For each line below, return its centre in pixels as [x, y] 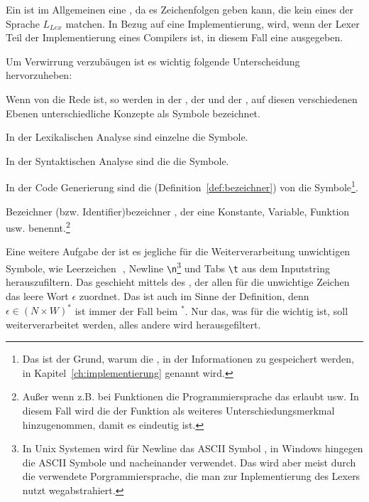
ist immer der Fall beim [126, 310]
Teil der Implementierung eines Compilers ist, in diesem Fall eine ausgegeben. [175, 37]
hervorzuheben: [39, 75]
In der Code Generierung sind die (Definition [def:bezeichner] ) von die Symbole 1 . [182, 186]
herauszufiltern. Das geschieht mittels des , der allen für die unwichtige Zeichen [178, 282]
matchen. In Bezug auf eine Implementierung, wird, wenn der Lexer [213, 23]
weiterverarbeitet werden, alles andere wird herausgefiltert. [133, 324]
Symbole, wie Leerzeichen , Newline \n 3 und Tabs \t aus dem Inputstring [168, 267]
